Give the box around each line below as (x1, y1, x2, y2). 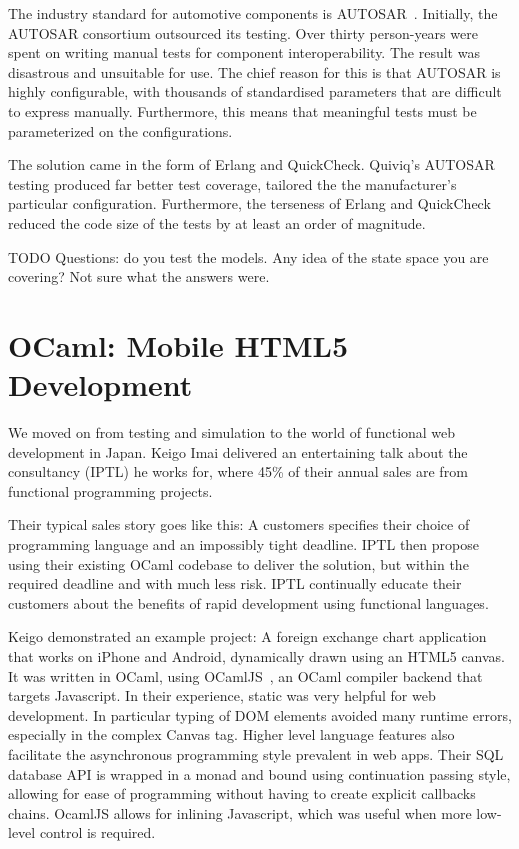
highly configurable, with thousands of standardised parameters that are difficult (8, 81, 502, 102)
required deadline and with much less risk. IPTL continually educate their (8, 573, 462, 594)
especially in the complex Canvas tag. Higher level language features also (8, 724, 455, 745)
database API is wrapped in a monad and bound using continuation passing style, (8, 763, 511, 784)
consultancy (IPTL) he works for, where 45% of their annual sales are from (8, 461, 468, 482)
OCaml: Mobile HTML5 (8, 324, 349, 365)
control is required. (39, 822, 156, 843)
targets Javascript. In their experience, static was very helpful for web (8, 685, 436, 706)
